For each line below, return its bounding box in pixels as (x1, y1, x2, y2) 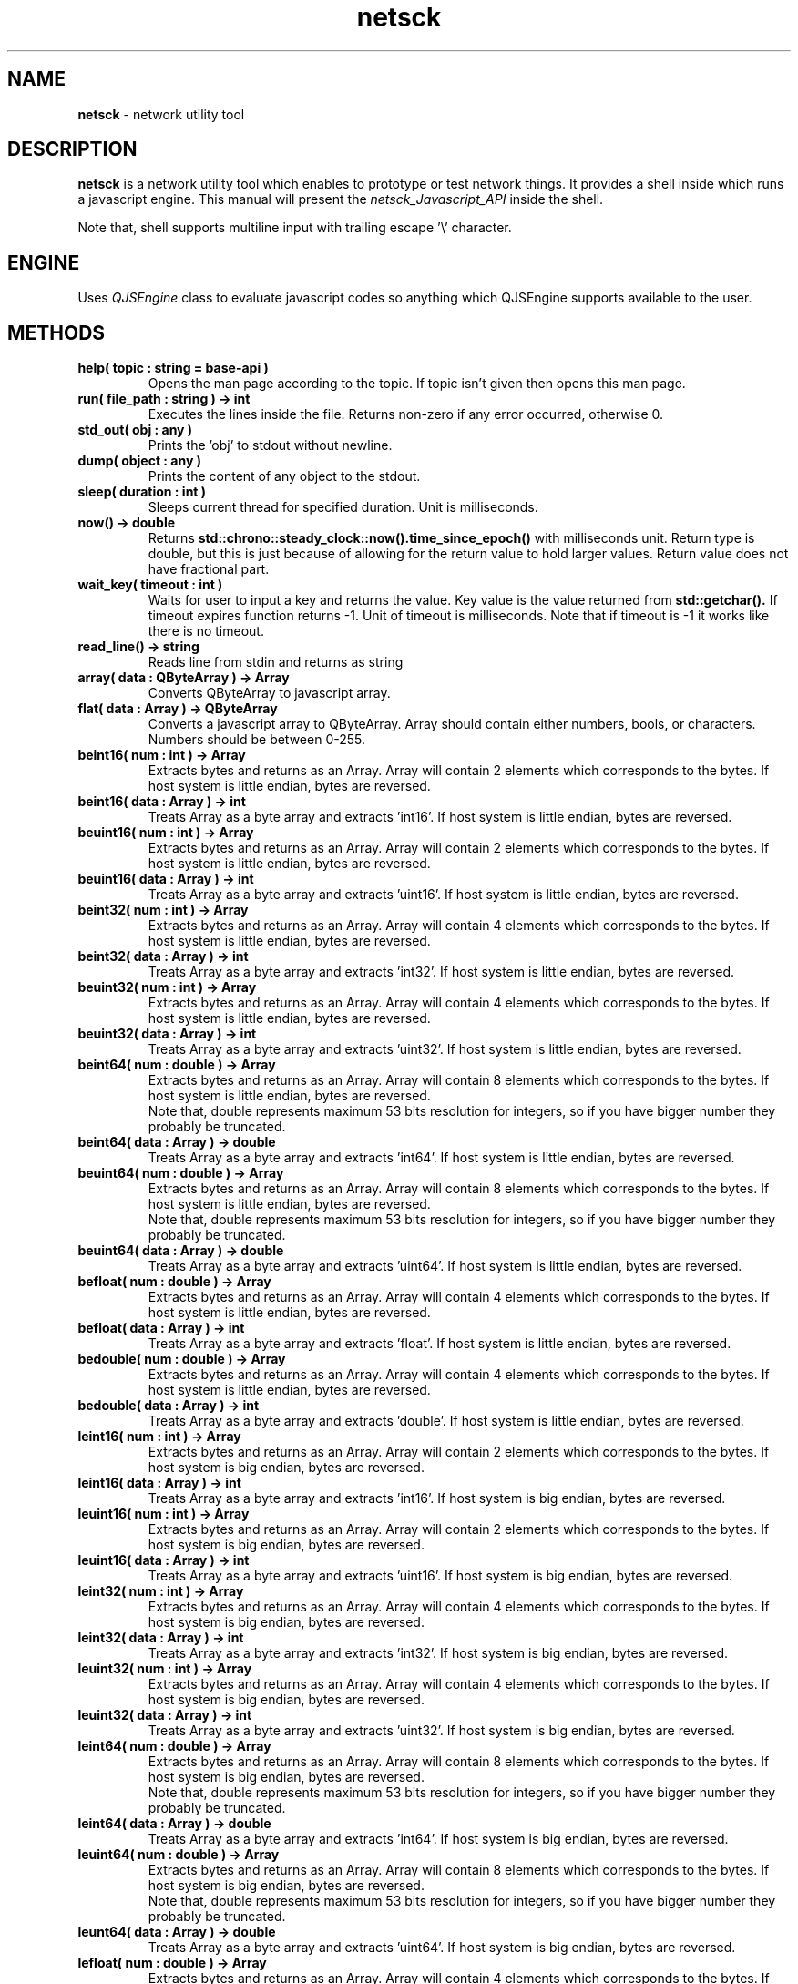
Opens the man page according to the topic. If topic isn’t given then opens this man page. (148, 375, 686, 392)
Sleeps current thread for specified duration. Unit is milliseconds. (148, 499, 538, 516)
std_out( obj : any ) (77, 422, 193, 438)
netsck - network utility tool (77, 106, 245, 122)
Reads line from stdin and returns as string (148, 654, 404, 670)
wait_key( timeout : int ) (77, 577, 223, 593)
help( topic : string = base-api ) (77, 360, 269, 376)
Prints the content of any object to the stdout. (148, 468, 421, 485)
